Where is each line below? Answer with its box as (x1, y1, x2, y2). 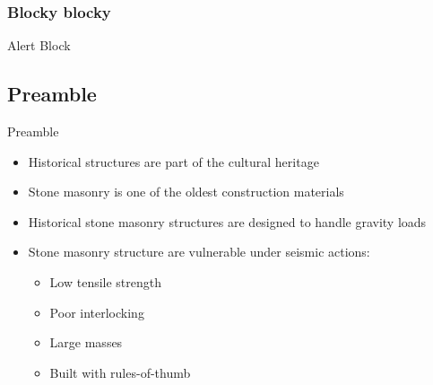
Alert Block (7, 36, 71, 55)
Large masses (49, 333, 123, 352)
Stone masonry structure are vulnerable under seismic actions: (28, 242, 370, 261)
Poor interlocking (49, 302, 144, 321)
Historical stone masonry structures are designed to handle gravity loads (28, 212, 427, 231)
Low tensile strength (49, 272, 162, 291)
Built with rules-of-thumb (49, 363, 191, 381)
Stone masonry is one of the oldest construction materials (28, 182, 344, 201)
